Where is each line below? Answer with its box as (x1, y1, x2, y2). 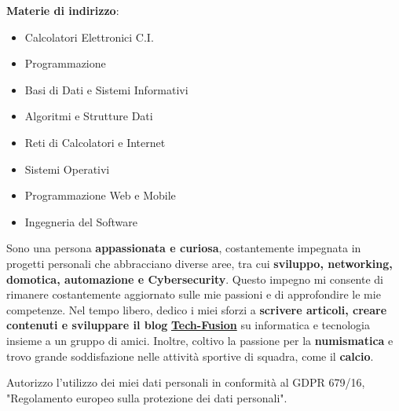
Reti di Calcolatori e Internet (24, 134, 166, 150)
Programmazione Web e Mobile (24, 187, 176, 204)
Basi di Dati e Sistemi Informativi (24, 81, 189, 97)
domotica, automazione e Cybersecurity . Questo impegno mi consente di (6, 270, 383, 287)
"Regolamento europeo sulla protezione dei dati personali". (6, 389, 287, 405)
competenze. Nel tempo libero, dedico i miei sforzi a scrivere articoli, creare (6, 301, 387, 317)
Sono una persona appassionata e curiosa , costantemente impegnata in (6, 240, 361, 256)
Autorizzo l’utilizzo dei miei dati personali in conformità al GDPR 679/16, (6, 374, 365, 391)
